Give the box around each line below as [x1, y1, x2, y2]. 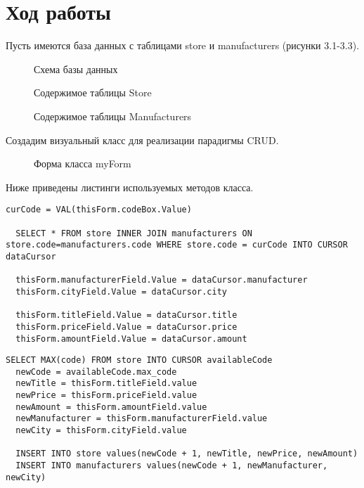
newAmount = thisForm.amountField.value [15, 402, 207, 412]
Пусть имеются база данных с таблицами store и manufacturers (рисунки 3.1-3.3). [6, 38, 360, 53]
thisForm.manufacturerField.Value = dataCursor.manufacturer [15, 275, 308, 285]
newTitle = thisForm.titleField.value [15, 378, 197, 389]
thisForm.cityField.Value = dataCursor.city [15, 286, 227, 297]
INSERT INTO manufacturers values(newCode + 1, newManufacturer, [15, 461, 328, 471]
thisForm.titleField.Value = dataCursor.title [15, 310, 238, 321]
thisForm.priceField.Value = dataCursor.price [15, 321, 238, 332]
